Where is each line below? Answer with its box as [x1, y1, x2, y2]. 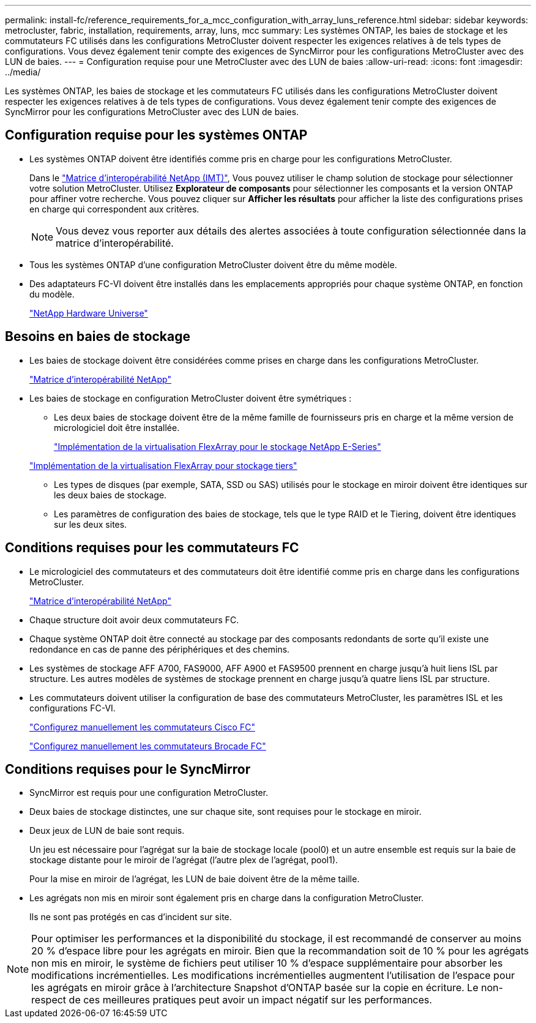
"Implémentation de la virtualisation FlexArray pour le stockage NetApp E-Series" [54, 441, 381, 452]
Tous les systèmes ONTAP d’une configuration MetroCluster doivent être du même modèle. [29, 259, 397, 270]
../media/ [5, 67, 41, 77]
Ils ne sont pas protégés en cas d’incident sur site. [29, 912, 232, 923]
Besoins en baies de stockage [5, 329, 191, 345]
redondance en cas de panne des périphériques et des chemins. [29, 643, 290, 654]
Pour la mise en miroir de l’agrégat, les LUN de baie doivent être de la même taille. [29, 874, 360, 885]
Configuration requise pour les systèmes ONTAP [5, 127, 308, 143]
